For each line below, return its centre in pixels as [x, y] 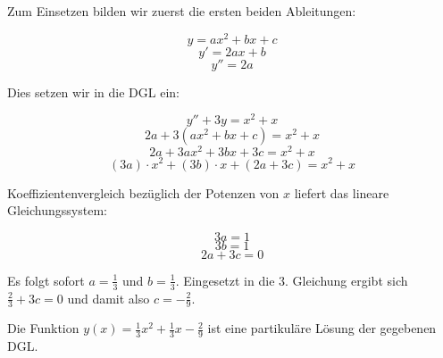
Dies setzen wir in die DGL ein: [93, 92]
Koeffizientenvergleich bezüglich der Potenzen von [143, 192]
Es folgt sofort [46, 280]
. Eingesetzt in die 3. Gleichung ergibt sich [292, 280]
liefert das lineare [342, 192]
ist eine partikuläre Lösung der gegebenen [322, 328]
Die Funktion [43, 328]
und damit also [109, 298]
